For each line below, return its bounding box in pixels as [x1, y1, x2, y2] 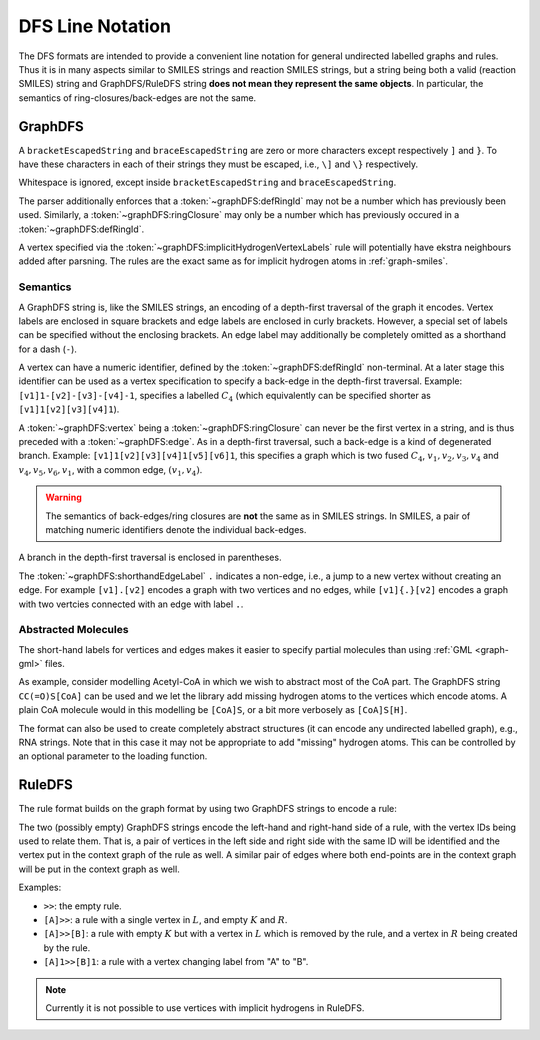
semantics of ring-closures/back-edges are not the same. [18, 91, 257, 104]
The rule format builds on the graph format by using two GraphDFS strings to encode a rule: [18, 803, 397, 815]
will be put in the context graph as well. [18, 863, 180, 875]
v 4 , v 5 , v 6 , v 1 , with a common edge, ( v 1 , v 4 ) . [18, 463, 203, 478]
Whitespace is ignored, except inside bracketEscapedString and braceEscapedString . [18, 176, 397, 189]
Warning [45, 491, 82, 504]
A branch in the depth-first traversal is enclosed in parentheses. [18, 551, 282, 564]
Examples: [18, 881, 62, 894]
